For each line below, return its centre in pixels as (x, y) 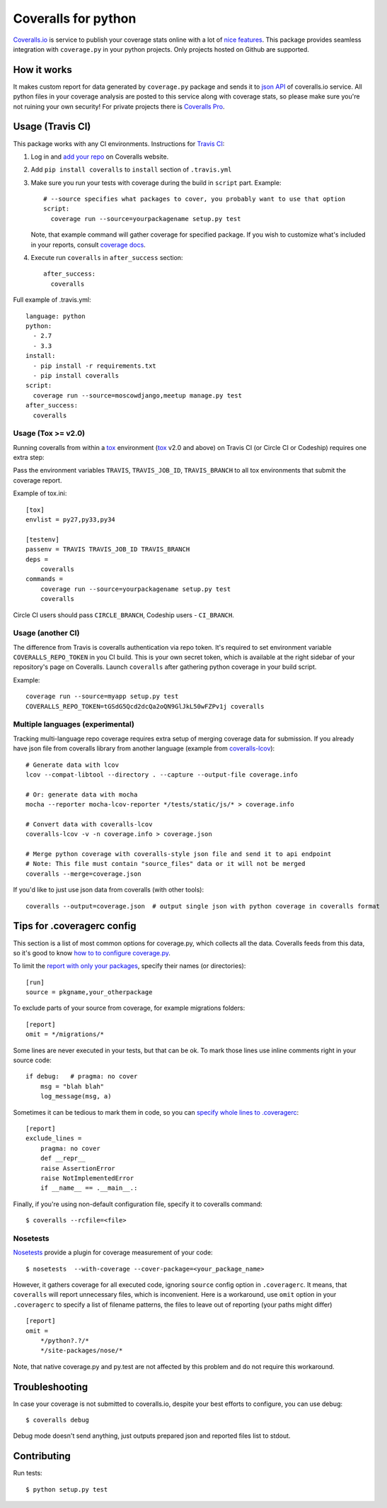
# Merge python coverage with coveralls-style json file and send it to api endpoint (179, 854)
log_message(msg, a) (76, 1096)
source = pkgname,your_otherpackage (89, 992)
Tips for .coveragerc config (75, 926)
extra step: (29, 458)
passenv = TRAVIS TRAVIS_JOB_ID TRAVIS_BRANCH (108, 550)
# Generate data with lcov (73, 765)
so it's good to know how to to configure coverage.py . (92, 952)
